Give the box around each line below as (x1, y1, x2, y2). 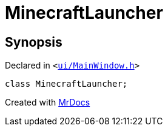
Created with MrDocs (5, 97, 90, 108)
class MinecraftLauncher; (5, 79, 128, 89)
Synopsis (5, 34, 62, 50)
